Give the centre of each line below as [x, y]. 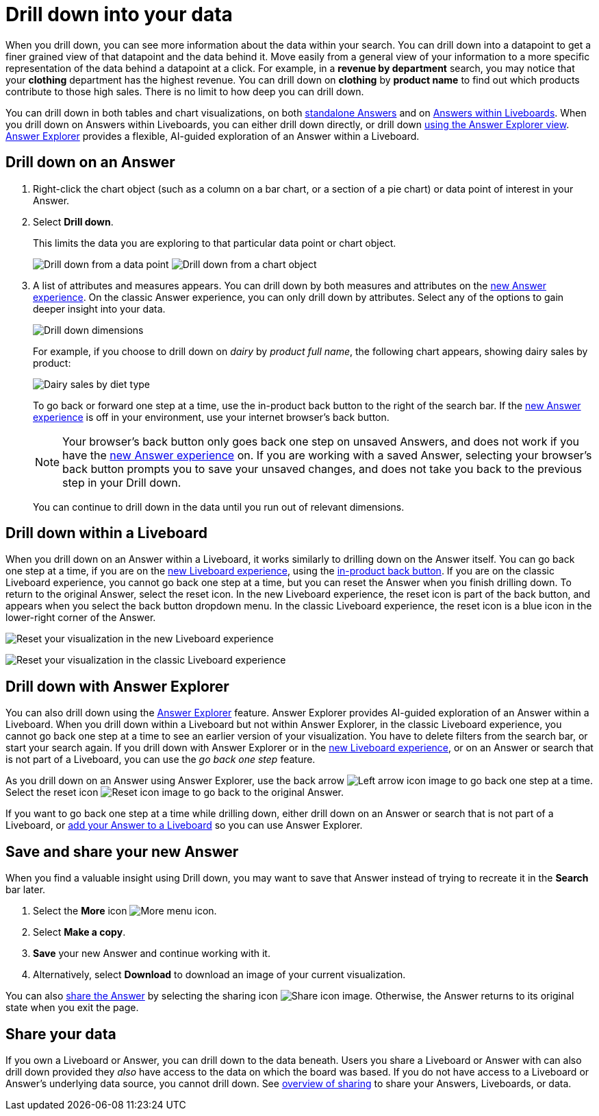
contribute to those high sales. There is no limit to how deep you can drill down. [185, 91]
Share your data [61, 1034]
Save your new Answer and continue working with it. [152, 954]
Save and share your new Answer [122, 851]
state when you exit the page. [72, 1008]
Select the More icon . [125, 911]
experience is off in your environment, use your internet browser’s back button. [211, 417]
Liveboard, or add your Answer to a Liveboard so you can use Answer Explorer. [184, 825]
